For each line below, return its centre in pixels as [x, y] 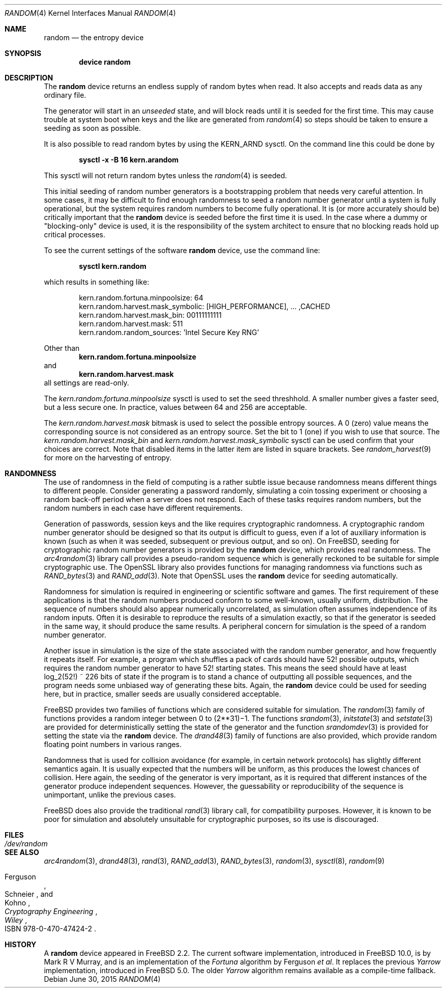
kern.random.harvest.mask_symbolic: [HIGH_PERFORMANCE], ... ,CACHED [205, 306]
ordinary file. [65, 95]
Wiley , [16, 920]
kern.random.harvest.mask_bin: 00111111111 [150, 315]
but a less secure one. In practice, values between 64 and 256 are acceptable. [175, 407]
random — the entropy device [94, 37]
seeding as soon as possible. [92, 128]
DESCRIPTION [29, 78]
